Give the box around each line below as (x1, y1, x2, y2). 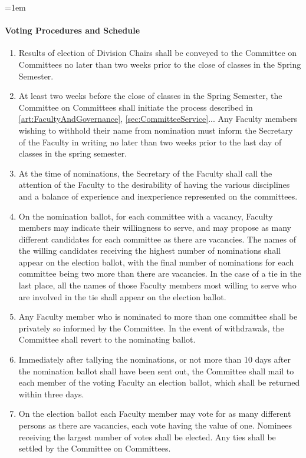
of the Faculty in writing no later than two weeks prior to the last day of (18, 135, 282, 148)
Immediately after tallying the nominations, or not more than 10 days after (18, 353, 291, 366)
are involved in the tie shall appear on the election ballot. (18, 290, 226, 303)
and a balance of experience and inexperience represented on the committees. (18, 190, 298, 202)
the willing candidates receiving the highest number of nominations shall (18, 244, 281, 257)
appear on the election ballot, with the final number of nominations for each (18, 255, 294, 268)
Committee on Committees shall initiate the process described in (18, 101, 253, 113)
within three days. (18, 387, 84, 400)
